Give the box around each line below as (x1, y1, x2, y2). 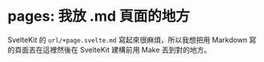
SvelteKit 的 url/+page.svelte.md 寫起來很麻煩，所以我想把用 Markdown (7, 35, 248, 45)
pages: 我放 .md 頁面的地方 (7, 7, 191, 25)
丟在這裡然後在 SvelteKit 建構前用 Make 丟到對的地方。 (28, 45, 212, 54)
